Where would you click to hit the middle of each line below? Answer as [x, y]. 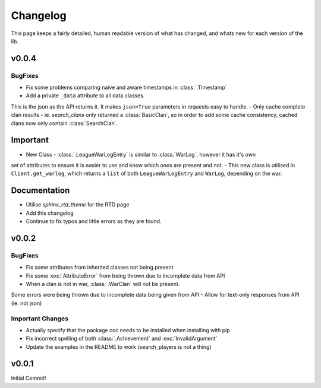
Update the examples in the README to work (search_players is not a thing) [119, 346]
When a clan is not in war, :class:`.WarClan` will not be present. [103, 284]
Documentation [40, 191]
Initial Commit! [29, 378]
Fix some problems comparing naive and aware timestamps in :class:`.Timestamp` [126, 88]
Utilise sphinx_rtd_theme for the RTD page [78, 205]
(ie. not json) [26, 303]
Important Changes [40, 319]
